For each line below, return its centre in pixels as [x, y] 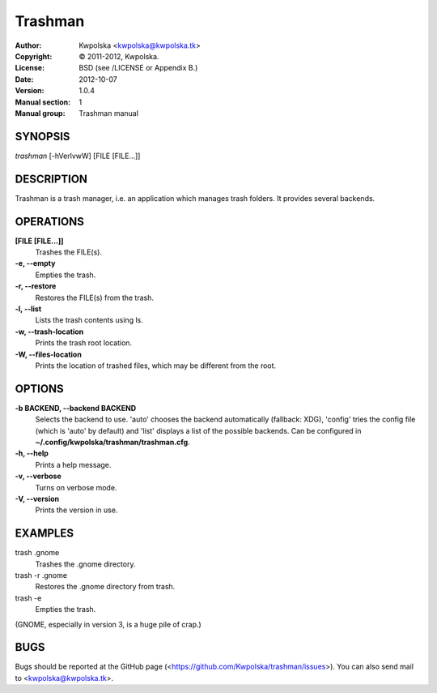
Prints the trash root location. [84, 343]
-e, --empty [35, 263]
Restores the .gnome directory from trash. [105, 587]
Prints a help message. [73, 464]
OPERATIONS [49, 222]
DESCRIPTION [51, 179]
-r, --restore [36, 286]
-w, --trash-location [49, 332]
